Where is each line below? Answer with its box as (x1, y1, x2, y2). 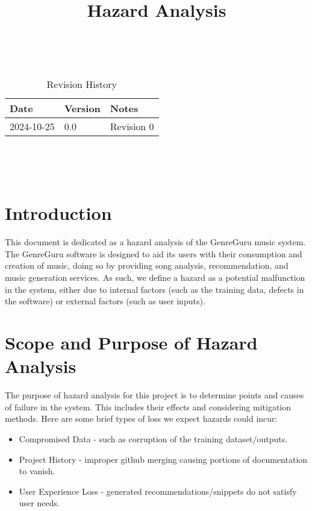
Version (64, 101, 101, 115)
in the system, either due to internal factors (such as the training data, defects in (5, 283, 304, 295)
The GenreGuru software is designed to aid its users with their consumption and (5, 247, 302, 260)
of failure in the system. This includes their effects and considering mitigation (5, 400, 292, 413)
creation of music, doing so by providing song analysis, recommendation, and (5, 259, 289, 272)
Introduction (5, 201, 112, 225)
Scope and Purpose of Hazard (5, 330, 258, 355)
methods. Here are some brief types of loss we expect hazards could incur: (5, 412, 278, 425)
